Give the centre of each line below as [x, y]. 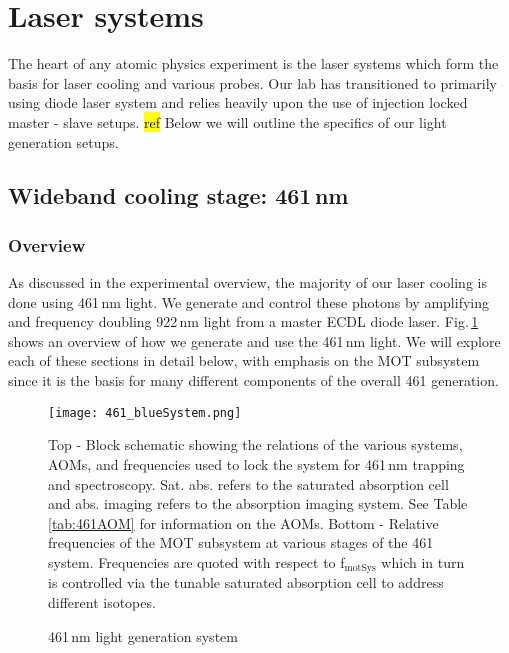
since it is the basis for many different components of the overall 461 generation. [253, 380]
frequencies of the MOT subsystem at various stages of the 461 [241, 542]
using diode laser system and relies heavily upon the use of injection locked [238, 102]
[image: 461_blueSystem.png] [145, 412]
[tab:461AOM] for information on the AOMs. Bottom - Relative [243, 522]
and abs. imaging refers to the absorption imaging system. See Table [258, 503]
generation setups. [63, 141]
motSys [360, 568]
